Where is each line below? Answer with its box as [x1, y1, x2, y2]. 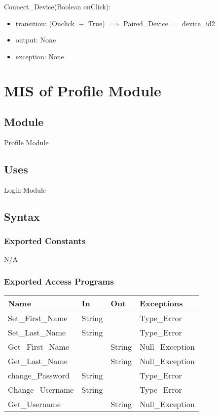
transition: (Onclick [15, 18, 74, 28]
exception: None [15, 51, 64, 61]
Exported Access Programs [4, 275, 114, 287]
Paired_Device [123, 18, 168, 28]
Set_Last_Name [8, 327, 66, 338]
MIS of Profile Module [4, 80, 161, 100]
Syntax [4, 208, 40, 224]
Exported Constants [4, 235, 86, 247]
